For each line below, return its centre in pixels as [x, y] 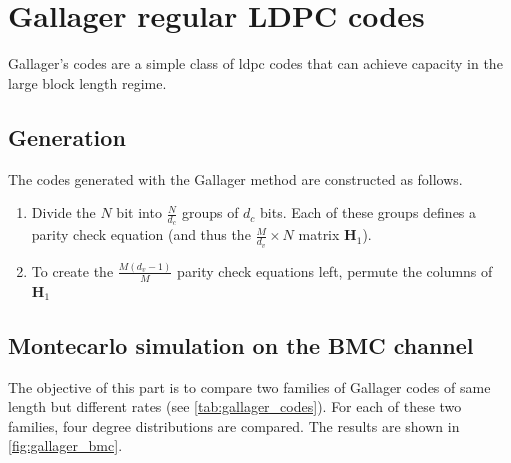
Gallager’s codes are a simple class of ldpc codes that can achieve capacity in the [255, 63]
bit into [139, 212]
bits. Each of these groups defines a [368, 212]
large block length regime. [87, 82]
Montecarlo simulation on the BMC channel [241, 344]
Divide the [63, 212]
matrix [319, 234]
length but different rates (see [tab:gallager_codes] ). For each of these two [235, 406]
